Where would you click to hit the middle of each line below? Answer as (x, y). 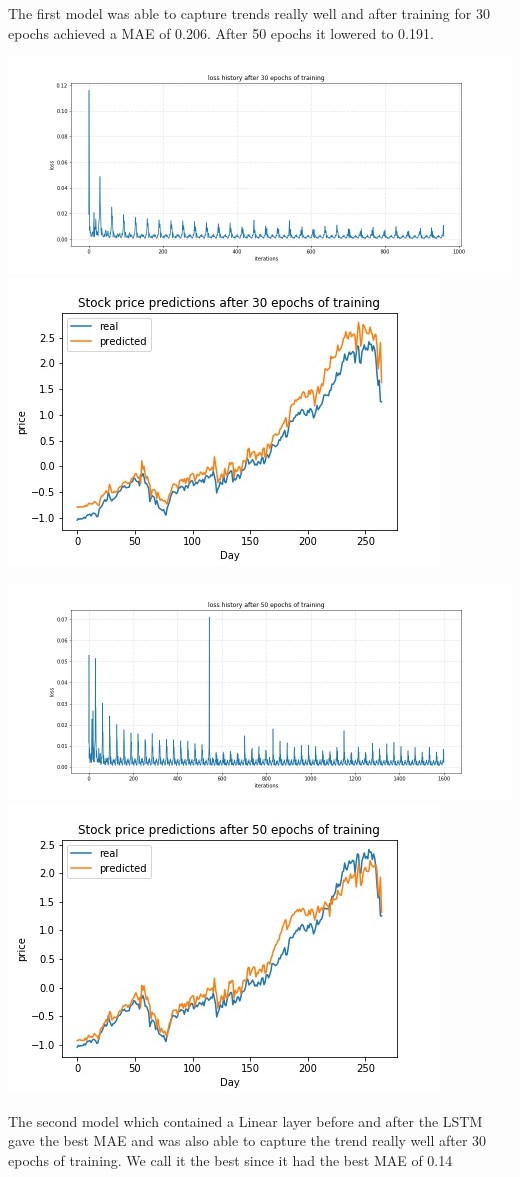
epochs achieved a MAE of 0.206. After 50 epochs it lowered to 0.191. (221, 32)
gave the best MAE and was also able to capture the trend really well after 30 (247, 1140)
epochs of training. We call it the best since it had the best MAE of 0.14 (230, 1159)
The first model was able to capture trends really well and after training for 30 (249, 13)
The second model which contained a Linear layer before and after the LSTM (245, 1120)
